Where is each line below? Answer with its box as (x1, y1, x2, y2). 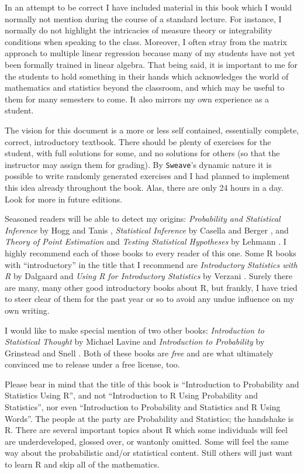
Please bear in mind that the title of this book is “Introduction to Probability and (5, 377, 299, 390)
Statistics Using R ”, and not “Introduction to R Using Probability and (5, 389, 258, 401)
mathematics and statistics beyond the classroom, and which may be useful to (5, 81, 285, 94)
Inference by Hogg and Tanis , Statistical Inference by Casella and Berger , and (5, 224, 289, 236)
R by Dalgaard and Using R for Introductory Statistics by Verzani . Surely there (5, 270, 293, 282)
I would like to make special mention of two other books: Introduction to (5, 324, 264, 336)
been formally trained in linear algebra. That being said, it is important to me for (5, 58, 298, 70)
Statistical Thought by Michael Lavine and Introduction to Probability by (5, 335, 265, 348)
